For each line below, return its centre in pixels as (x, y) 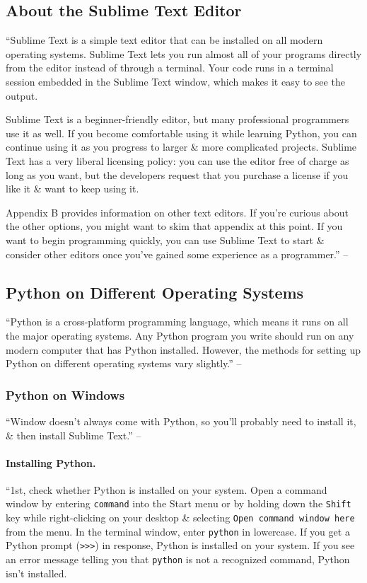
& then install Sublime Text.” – (74, 435)
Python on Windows (65, 394)
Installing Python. (51, 462)
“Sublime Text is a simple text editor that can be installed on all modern (164, 40)
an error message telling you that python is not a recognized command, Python (178, 559)
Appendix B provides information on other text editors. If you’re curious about (177, 212)
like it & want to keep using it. (72, 189)
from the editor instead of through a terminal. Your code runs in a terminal (170, 68)
